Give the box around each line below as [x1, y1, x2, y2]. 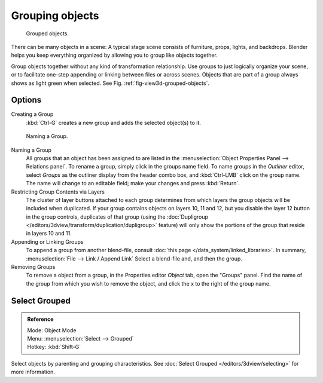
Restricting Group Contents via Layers [11, 188, 105, 195]
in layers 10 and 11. [26, 230, 72, 237]
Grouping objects [11, 9, 99, 22]
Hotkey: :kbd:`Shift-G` [27, 344, 81, 351]
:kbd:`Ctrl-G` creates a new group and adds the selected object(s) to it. [26, 119, 202, 126]
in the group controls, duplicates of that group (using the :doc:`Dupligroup [26, 213, 209, 220]
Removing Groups [11, 263, 56, 271]
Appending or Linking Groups [11, 238, 84, 245]
